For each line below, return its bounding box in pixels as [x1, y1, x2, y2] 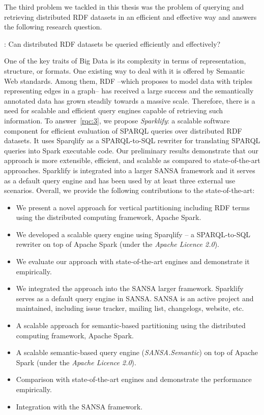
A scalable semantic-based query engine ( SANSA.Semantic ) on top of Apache [16, 347, 258, 358]
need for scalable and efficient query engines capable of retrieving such [4, 105, 223, 116]
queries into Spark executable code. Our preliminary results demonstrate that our [4, 145, 258, 155]
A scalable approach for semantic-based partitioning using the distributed [16, 320, 246, 331]
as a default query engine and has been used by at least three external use [4, 175, 236, 185]
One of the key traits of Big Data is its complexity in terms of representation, [4, 55, 246, 66]
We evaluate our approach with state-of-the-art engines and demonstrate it [16, 256, 250, 267]
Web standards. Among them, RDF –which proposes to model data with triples [4, 75, 252, 86]
